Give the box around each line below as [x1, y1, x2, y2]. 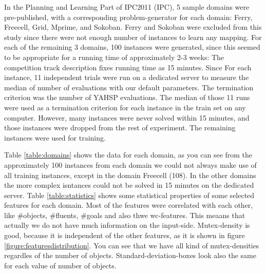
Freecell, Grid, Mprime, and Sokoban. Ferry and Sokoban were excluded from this [4, 22, 262, 32]
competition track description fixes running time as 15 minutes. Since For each [4, 62, 252, 72]
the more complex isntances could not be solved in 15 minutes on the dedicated [4, 180, 254, 190]
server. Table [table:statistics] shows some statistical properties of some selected [4, 189, 255, 200]
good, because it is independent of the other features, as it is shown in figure [4, 230, 245, 241]
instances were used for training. [4, 132, 106, 143]
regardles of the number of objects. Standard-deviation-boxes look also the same [4, 250, 256, 261]
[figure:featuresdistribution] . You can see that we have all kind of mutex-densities [4, 240, 259, 250]
